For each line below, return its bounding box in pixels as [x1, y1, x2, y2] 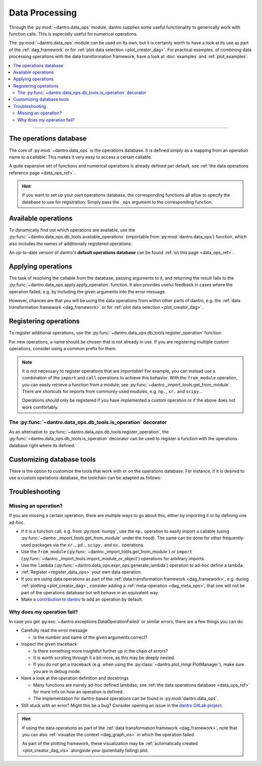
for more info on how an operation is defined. [33, 689, 124, 695]
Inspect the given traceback [21, 641, 77, 647]
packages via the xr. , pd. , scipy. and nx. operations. [32, 542, 145, 548]
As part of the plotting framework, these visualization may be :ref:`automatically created [22, 741, 198, 747]
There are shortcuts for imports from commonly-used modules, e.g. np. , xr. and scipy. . [22, 389, 203, 394]
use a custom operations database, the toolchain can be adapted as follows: [9, 475, 162, 481]
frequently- [222, 535, 245, 541]
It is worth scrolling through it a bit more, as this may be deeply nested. [33, 655, 176, 660]
